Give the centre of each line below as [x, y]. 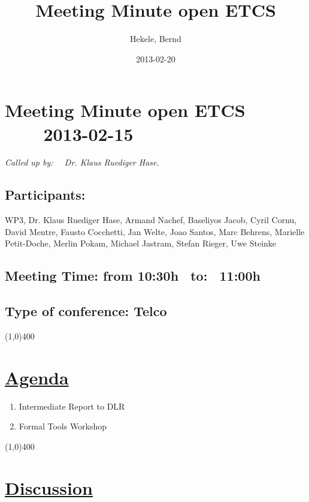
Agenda [37, 377]
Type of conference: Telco [86, 311]
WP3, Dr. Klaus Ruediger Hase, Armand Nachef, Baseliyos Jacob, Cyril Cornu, [151, 220]
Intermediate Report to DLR [72, 406]
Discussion [49, 487]
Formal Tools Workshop [63, 426]
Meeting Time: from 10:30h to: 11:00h [133, 276]
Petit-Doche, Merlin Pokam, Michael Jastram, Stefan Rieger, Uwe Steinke [141, 243]
